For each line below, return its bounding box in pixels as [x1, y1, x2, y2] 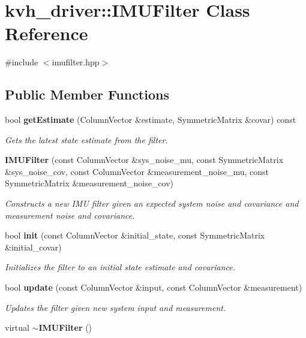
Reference [5, 21, 88, 46]
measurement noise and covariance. [5, 209, 135, 221]
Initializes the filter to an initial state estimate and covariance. [5, 261, 235, 273]
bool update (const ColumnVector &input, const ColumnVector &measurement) [5, 281, 302, 294]
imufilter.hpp [52, 56, 100, 68]
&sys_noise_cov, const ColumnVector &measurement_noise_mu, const [5, 165, 269, 177]
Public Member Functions [5, 85, 169, 104]
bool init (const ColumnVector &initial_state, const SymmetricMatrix [5, 229, 265, 242]
